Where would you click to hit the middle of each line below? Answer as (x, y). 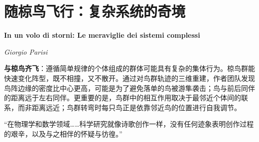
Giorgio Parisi (26, 51)
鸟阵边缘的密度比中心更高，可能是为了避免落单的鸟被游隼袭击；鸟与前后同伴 (129, 88)
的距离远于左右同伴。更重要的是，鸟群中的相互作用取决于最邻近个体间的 (123, 98)
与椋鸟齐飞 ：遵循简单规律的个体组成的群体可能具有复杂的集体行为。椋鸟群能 (129, 68)
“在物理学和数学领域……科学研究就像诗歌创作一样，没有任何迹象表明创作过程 (129, 124)
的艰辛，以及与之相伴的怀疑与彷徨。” (63, 133)
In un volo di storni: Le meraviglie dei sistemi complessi (102, 35)
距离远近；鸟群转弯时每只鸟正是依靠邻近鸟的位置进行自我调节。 (136, 107)
